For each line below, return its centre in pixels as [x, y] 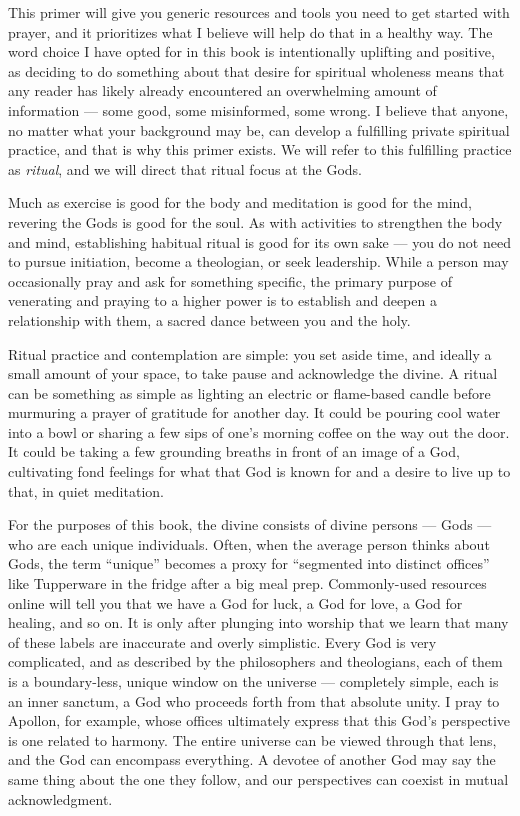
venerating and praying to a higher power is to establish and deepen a [222, 300]
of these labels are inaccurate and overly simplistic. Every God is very [222, 641]
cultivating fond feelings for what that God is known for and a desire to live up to [259, 471]
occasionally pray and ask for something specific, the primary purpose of [230, 280]
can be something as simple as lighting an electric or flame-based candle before [249, 392]
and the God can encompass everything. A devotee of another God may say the [252, 759]
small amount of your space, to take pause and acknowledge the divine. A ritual [253, 373]
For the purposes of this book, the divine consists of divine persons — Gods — [250, 524]
